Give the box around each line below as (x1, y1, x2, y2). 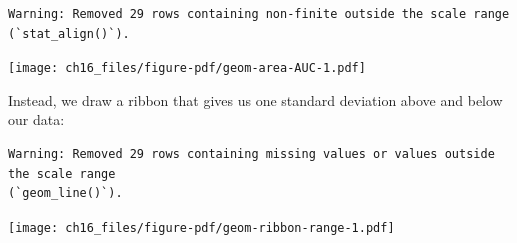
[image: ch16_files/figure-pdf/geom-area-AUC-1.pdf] (8, 61, 366, 76)
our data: (8, 109, 65, 130)
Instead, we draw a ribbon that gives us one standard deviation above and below (8, 89, 503, 110)
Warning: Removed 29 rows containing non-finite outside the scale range (8, 7, 510, 21)
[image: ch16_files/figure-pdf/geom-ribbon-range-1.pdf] (8, 220, 395, 235)
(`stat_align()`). (8, 26, 130, 41)
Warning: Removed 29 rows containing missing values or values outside (8, 147, 495, 162)
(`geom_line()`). (8, 186, 123, 201)
